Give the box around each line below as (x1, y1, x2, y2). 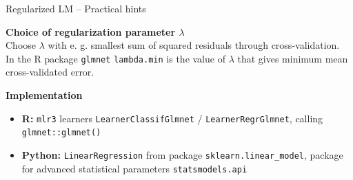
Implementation (6, 88, 83, 102)
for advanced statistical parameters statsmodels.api (21, 161, 248, 175)
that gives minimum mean (237, 51, 348, 65)
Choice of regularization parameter (6, 24, 176, 38)
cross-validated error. (6, 65, 94, 79)
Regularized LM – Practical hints (6, 1, 146, 15)
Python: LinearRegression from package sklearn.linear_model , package (21, 147, 343, 161)
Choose (6, 38, 37, 52)
